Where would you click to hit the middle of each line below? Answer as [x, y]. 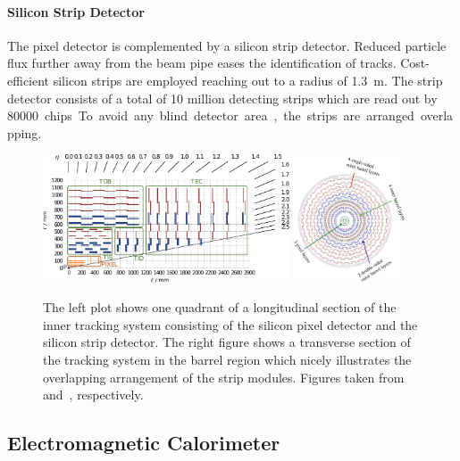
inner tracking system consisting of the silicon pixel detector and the [230, 324]
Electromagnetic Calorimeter [144, 443]
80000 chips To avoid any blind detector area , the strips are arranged [211, 115]
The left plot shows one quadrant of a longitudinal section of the [220, 307]
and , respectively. [93, 395]
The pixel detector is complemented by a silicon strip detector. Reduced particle [227, 45]
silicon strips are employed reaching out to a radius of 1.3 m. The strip [248, 80]
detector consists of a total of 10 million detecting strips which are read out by [222, 98]
